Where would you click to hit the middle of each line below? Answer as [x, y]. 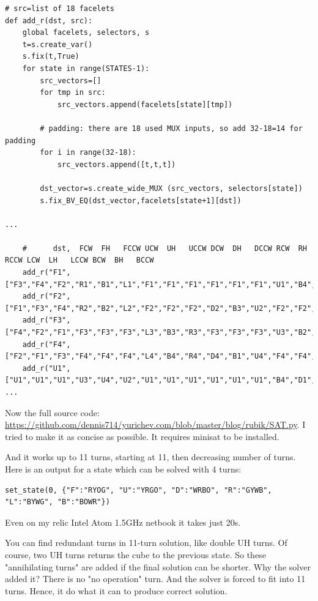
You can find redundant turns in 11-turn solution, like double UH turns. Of [146, 543]
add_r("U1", [46, 368]
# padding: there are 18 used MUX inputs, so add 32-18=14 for [171, 128]
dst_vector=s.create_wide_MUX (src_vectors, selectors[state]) [171, 188]
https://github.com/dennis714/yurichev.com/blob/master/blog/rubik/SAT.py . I [155, 424]
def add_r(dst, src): [49, 21]
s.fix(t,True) [51, 57]
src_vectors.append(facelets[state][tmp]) [145, 104]
